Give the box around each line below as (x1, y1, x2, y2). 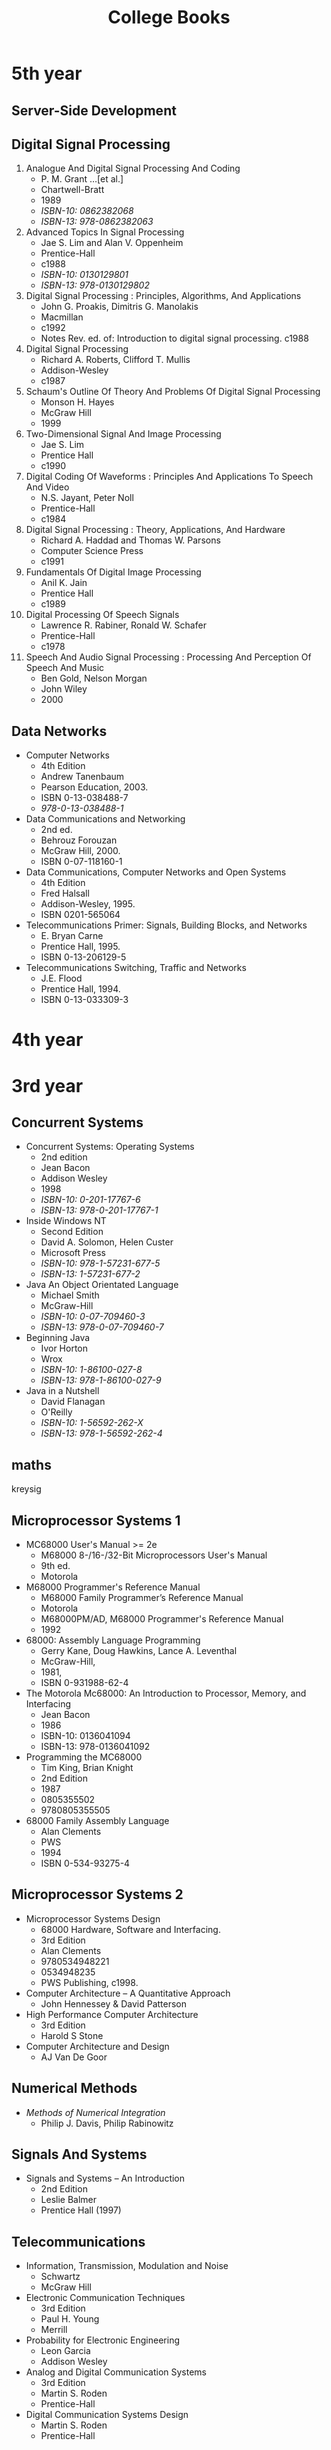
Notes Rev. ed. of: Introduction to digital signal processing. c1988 (40, 332, 309, 345)
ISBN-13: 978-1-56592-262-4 (40, 1427, 163, 1440)
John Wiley (40, 683, 88, 695)
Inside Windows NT (25, 1215, 107, 1227)
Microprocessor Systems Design (25, 1912, 161, 1925)
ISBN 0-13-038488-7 (40, 792, 129, 804)
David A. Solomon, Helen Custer (40, 1236, 174, 1248)
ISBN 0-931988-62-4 (40, 1677, 129, 1689)
